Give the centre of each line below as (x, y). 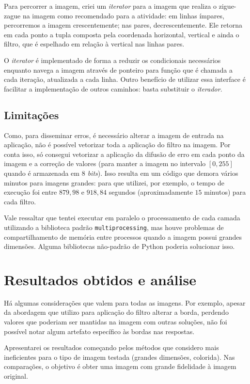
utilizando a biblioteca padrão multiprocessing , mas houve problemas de (114, 227)
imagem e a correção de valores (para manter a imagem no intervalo (105, 163)
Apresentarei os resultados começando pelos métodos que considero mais (111, 347)
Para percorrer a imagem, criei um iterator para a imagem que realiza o (110, 6)
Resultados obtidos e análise (100, 279)
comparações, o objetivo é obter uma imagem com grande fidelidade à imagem (120, 366)
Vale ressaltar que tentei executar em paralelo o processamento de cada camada (122, 218)
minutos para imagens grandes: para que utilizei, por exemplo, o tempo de (114, 182)
